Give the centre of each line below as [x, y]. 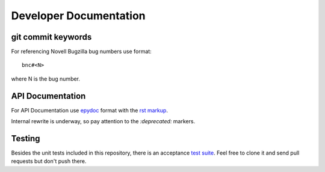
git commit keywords [51, 37]
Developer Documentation [78, 16]
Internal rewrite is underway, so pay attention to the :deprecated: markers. [103, 121]
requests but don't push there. [49, 161]
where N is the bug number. [46, 79]
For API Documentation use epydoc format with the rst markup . [90, 110]
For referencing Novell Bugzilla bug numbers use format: [81, 52]
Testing [26, 138]
